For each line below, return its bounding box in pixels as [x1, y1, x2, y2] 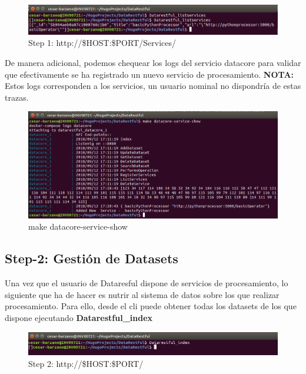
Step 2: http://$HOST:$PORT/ [28, 358, 144, 370]
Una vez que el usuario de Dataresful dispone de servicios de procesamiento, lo [5, 277, 288, 289]
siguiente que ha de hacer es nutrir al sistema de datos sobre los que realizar [5, 288, 280, 300]
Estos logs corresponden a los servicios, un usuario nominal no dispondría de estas [5, 80, 301, 92]
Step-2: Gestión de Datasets [5, 249, 178, 267]
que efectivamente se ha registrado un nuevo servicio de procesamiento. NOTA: [5, 68, 294, 80]
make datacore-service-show [28, 220, 128, 233]
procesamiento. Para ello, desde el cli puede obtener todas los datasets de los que [5, 300, 297, 312]
